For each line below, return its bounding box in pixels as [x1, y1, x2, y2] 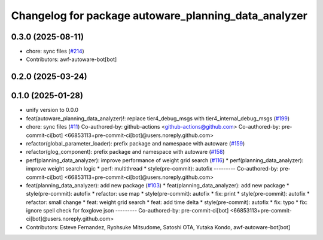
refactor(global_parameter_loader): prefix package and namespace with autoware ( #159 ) [26, 139, 245, 147]
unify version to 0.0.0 [26, 107, 79, 114]
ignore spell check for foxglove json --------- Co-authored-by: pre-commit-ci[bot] [26, 207, 229, 214]
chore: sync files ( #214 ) [26, 48, 85, 55]
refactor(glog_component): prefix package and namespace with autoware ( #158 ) [26, 148, 225, 156]
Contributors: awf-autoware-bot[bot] [26, 56, 117, 63]
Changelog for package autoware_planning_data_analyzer [11, 9, 307, 22]
